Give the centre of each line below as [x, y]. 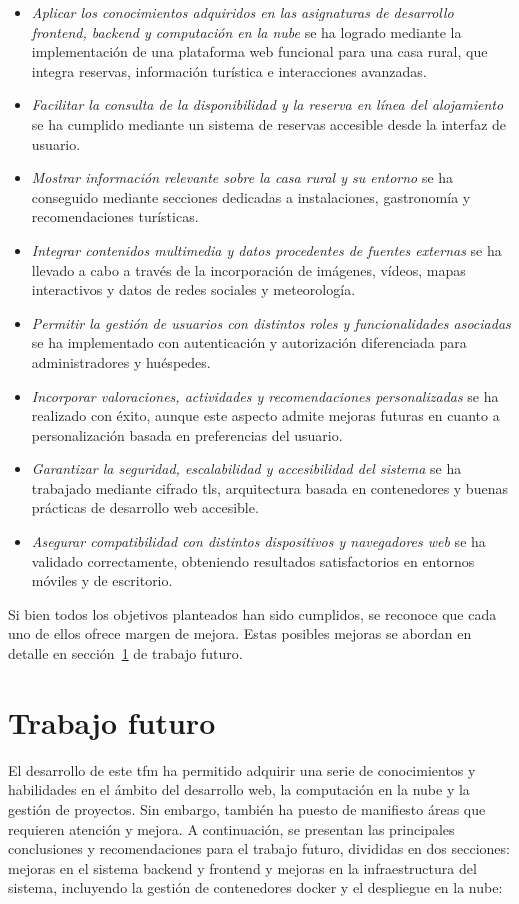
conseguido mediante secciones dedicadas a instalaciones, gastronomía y [251, 196]
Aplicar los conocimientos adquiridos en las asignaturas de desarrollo [242, 12]
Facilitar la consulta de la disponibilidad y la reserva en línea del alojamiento [267, 104]
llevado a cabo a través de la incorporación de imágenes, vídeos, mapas [248, 269]
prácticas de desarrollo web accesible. [145, 507]
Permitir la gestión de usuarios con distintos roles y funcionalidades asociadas [271, 322]
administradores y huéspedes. [121, 361]
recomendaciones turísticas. [115, 216]
